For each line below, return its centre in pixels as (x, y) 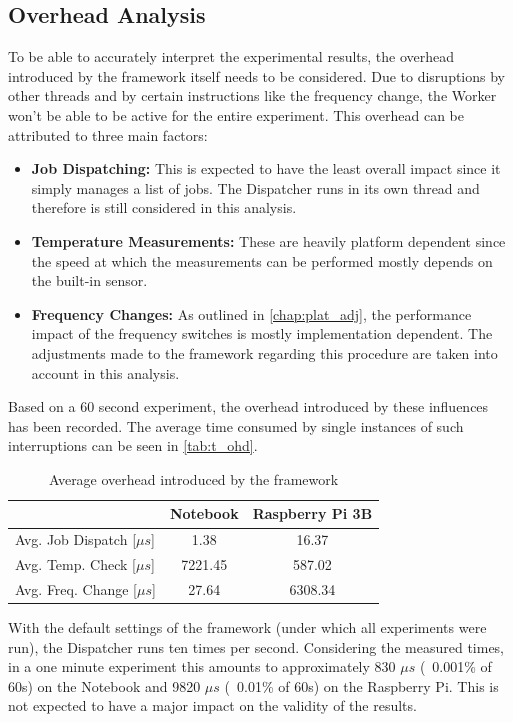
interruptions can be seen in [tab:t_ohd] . (133, 445)
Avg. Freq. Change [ (76, 589)
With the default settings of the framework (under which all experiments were (247, 627)
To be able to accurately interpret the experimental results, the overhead (231, 56)
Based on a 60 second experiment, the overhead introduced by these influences (248, 406)
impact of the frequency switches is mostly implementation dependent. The (262, 333)
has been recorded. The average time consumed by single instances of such (236, 425)
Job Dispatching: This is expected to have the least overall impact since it (266, 168)
